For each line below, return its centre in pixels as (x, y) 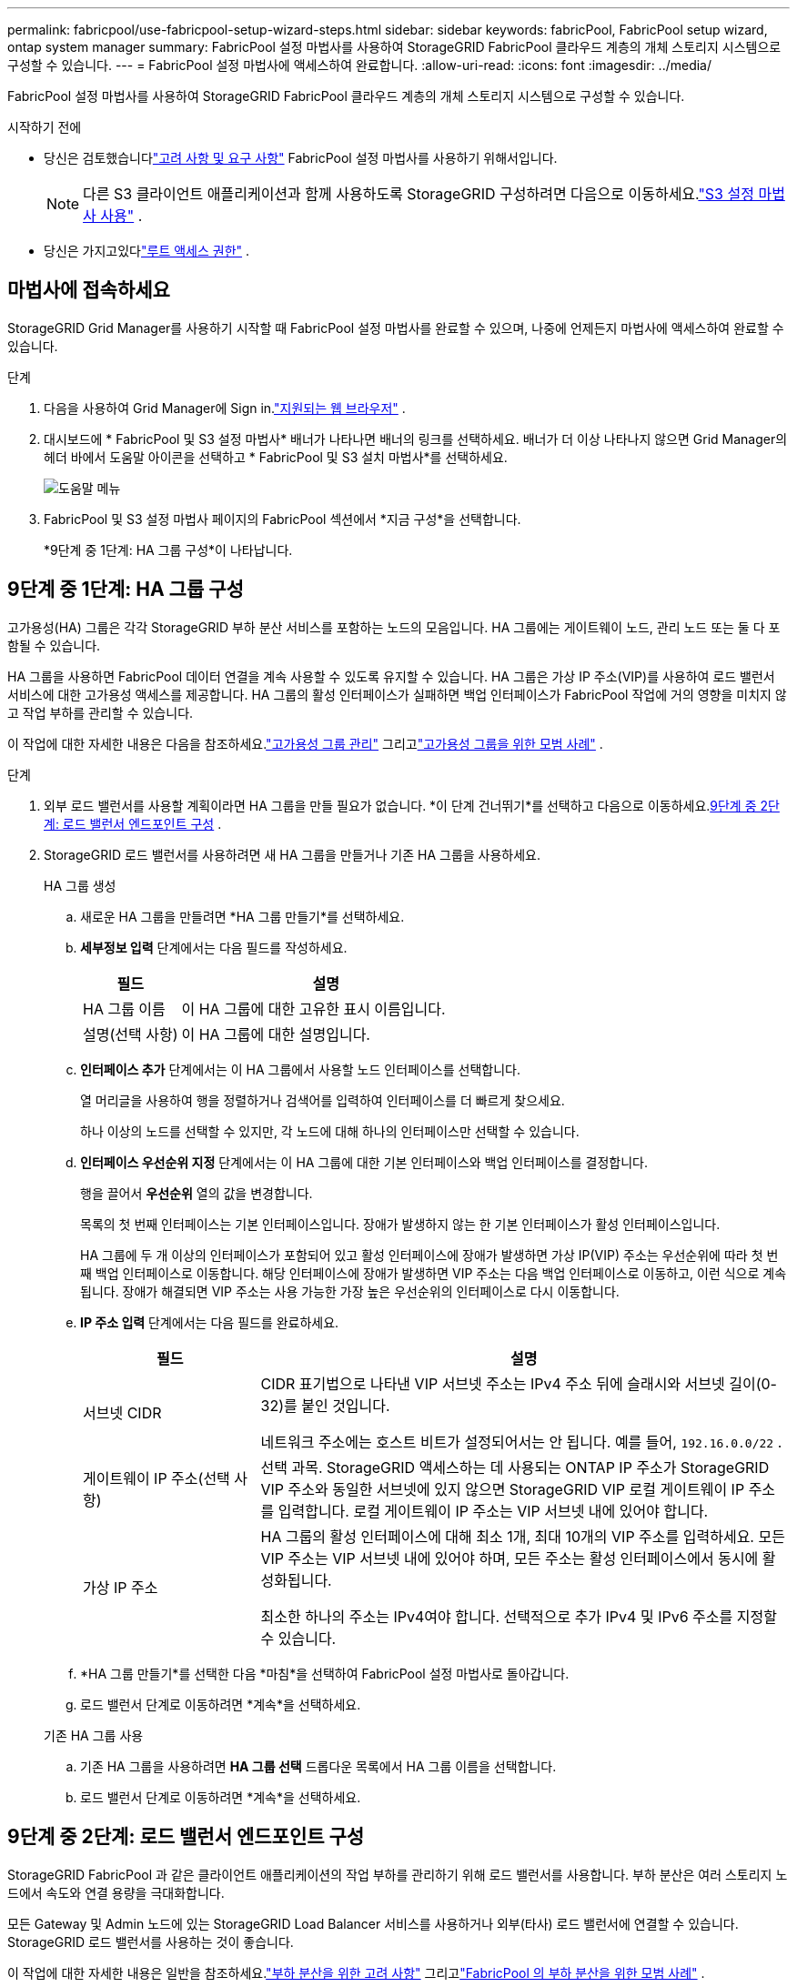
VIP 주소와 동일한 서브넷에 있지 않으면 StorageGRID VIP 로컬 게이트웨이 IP (503, 1489)
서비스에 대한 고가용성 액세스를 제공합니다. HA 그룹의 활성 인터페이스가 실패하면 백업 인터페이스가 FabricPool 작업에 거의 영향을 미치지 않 (397, 694)
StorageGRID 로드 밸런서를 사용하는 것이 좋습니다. (151, 1942)
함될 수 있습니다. (54, 645)
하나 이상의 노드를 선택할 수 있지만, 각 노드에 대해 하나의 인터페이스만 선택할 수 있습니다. (330, 1131)
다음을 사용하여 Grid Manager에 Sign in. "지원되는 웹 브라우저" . (225, 408)
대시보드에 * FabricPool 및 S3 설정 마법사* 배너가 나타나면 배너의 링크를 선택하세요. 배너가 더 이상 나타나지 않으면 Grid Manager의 (416, 439)
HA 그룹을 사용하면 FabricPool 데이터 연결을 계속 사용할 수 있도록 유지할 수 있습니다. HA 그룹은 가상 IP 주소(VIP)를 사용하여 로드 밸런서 (391, 676)
